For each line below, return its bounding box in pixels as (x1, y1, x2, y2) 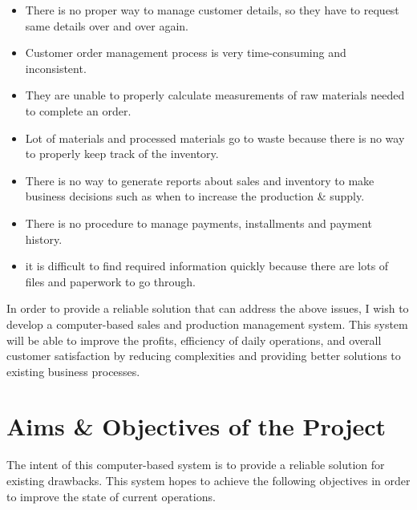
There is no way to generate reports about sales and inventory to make (25, 172, 374, 188)
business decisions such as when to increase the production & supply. (25, 188, 365, 204)
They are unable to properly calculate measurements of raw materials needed (25, 87, 405, 103)
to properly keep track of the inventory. (25, 145, 219, 162)
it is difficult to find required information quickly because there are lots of (25, 257, 389, 274)
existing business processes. (6, 362, 140, 379)
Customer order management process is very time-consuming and (25, 44, 346, 61)
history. (25, 230, 63, 247)
